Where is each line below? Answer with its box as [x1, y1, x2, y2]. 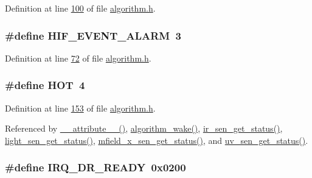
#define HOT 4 [5, 77, 85, 93]
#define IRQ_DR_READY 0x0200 [5, 160, 186, 175]
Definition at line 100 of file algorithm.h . [5, 2, 156, 14]
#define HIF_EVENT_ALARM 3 [5, 27, 181, 43]
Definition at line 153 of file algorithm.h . [5, 101, 156, 114]
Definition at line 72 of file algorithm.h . [5, 51, 151, 64]
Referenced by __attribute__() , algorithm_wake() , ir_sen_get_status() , [5, 122, 283, 135]
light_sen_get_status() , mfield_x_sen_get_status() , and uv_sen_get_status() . [5, 133, 308, 146]
